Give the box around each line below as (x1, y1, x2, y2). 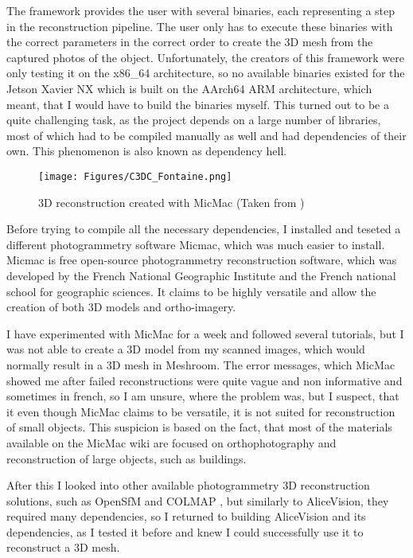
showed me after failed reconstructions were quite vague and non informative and (6, 372, 403, 388)
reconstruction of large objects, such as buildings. (6, 450, 247, 466)
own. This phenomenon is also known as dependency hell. (6, 142, 287, 159)
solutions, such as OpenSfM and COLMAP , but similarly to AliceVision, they (6, 492, 389, 509)
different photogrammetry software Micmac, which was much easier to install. (6, 236, 385, 252)
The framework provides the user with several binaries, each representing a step (6, 2, 395, 18)
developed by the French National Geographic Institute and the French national (6, 267, 396, 283)
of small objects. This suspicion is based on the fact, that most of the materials (6, 419, 392, 435)
